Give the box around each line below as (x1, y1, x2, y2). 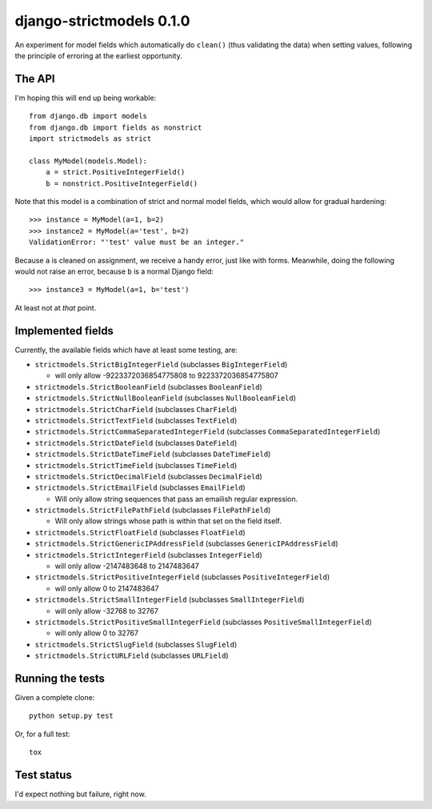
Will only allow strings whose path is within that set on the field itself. (54, 516, 282, 526)
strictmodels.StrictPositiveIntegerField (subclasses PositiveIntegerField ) (34, 572, 330, 582)
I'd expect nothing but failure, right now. (14, 789, 147, 799)
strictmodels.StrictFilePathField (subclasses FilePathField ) (34, 505, 271, 515)
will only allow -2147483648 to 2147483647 (54, 561, 199, 571)
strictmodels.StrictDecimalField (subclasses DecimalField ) (34, 471, 263, 481)
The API (14, 72, 55, 86)
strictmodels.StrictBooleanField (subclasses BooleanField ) (34, 382, 263, 391)
